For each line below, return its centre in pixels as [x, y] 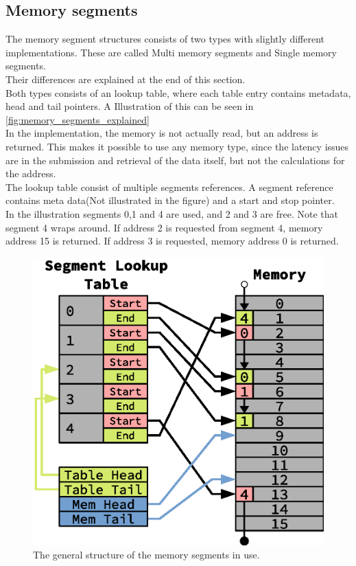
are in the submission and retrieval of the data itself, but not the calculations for [175, 160]
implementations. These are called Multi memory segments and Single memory [171, 52]
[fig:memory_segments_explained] [78, 119]
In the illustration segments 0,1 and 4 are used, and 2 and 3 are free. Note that [172, 213]
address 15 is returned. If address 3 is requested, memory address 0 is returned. [172, 241]
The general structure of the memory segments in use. [146, 555]
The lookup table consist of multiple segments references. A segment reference [169, 186]
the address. [31, 173]
